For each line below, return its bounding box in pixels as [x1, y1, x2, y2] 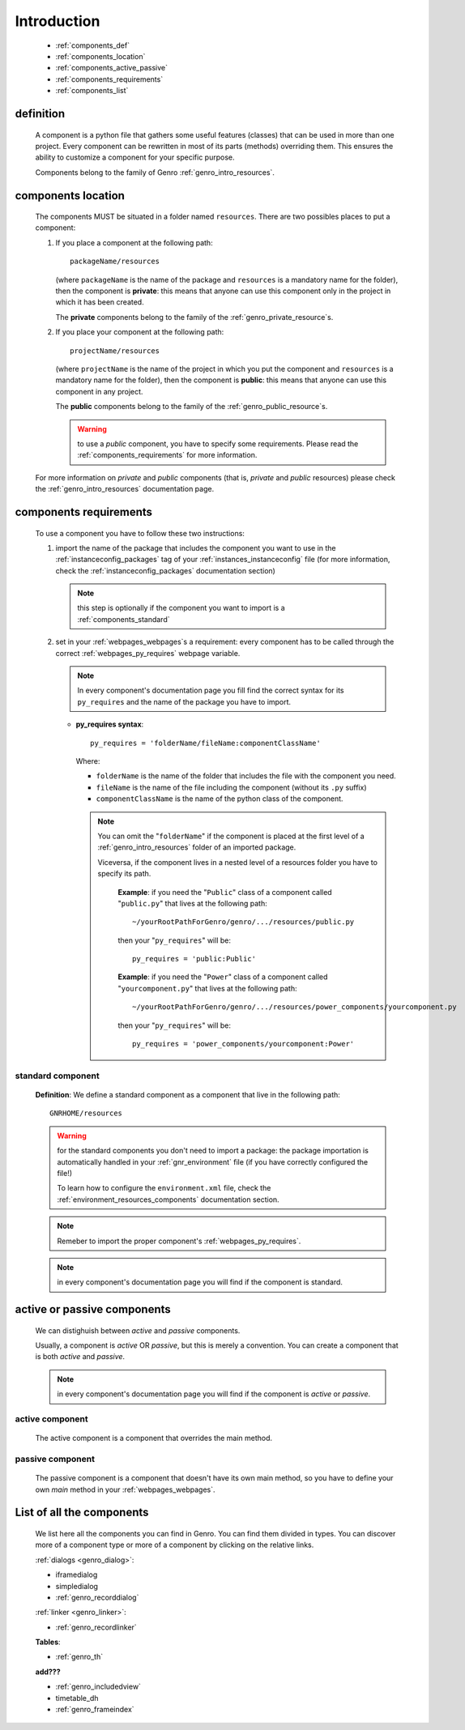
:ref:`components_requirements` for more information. [77, 450, 258, 460]
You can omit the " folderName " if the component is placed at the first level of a [97, 831, 365, 841]
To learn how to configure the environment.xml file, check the [57, 1183, 271, 1193]
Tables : [35, 1637, 61, 1647]
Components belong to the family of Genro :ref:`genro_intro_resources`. [35, 167, 275, 177]
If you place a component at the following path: [55, 237, 214, 247]
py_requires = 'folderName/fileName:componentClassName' [90, 738, 322, 748]
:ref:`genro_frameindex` [55, 1705, 134, 1715]
